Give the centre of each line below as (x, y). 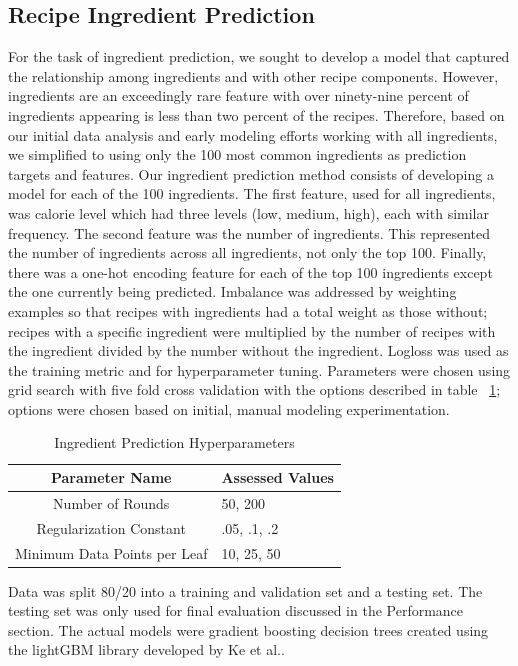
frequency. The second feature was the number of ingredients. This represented (249, 232)
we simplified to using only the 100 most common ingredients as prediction (237, 154)
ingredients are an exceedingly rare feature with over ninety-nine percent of (238, 95)
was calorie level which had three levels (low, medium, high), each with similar (248, 212)
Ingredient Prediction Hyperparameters (174, 442)
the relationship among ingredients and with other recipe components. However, (253, 75)
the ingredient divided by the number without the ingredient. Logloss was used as (258, 350)
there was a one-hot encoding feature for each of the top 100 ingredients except (250, 271)
